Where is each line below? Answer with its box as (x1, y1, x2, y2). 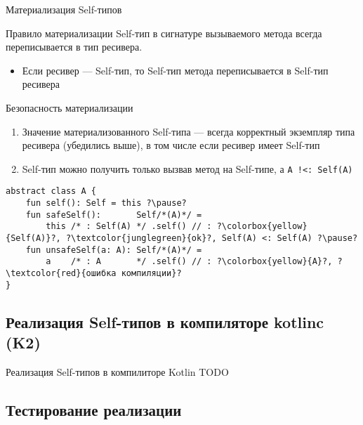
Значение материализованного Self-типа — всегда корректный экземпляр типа (22, 124, 355, 138)
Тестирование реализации (6, 398, 182, 420)
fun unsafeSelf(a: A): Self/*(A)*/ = (25, 244, 202, 255)
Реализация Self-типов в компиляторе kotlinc (6, 310, 324, 332)
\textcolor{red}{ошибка (6, 268, 117, 278)
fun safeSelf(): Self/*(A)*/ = (25, 209, 202, 220)
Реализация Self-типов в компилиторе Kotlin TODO (6, 364, 229, 379)
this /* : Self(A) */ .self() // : (46, 221, 212, 232)
